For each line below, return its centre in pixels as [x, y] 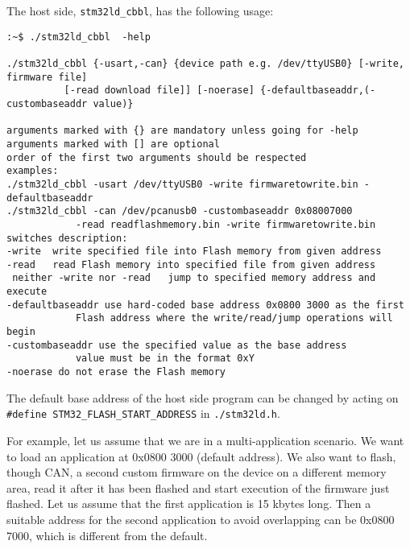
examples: [33, 171]
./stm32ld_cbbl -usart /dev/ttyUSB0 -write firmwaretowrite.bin [182, 184]
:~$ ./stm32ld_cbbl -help [79, 37]
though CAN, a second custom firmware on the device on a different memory [197, 472]
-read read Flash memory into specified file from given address [191, 264]
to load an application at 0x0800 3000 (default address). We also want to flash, [201, 456]
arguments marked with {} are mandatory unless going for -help [182, 131]
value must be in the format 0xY [165, 359]
